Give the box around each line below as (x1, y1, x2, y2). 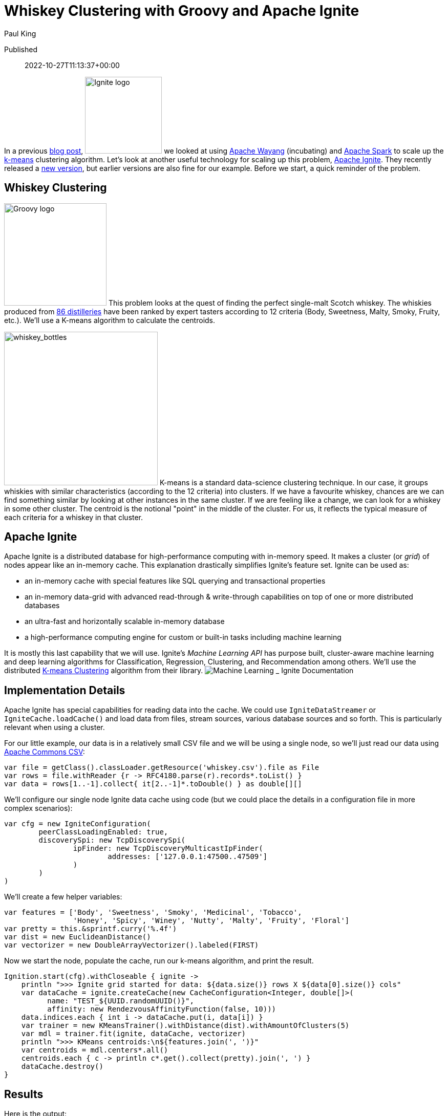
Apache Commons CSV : (4, 747, 85, 757)
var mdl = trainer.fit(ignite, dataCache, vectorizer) (21, 1029, 246, 1038)
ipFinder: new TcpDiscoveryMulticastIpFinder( (73, 844, 263, 853)
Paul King (4, 29, 36, 38)
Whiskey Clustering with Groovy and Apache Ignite (4, 2, 359, 19)
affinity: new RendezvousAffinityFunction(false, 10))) (47, 1005, 276, 1014)
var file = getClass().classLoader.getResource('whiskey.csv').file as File (4, 763, 319, 772)
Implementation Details (4, 683, 125, 697)
